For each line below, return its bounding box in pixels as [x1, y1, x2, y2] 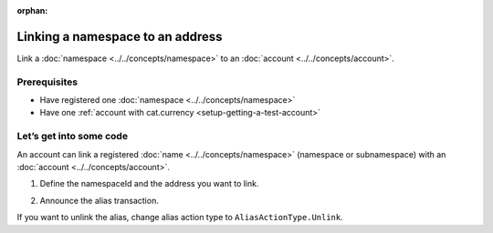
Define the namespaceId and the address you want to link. [39, 178, 259, 189]
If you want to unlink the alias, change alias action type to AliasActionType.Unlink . [16, 212, 344, 223]
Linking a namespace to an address [16, 28, 223, 45]
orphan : [16, 5, 48, 15]
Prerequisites [16, 76, 78, 88]
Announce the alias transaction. [39, 195, 159, 206]
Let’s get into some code [16, 130, 128, 143]
